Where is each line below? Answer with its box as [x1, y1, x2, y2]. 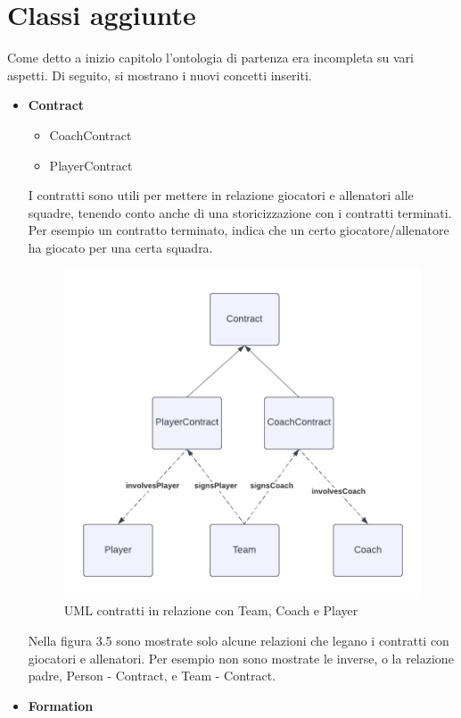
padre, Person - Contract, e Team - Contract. [28, 666, 276, 685]
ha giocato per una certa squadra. [28, 238, 213, 256]
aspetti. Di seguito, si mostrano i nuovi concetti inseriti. [7, 65, 312, 84]
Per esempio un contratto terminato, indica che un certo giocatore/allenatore [28, 221, 449, 239]
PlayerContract [49, 155, 133, 174]
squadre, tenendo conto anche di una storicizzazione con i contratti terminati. [28, 203, 452, 221]
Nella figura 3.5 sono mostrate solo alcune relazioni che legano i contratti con [28, 630, 449, 649]
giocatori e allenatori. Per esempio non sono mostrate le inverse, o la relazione [28, 648, 454, 667]
